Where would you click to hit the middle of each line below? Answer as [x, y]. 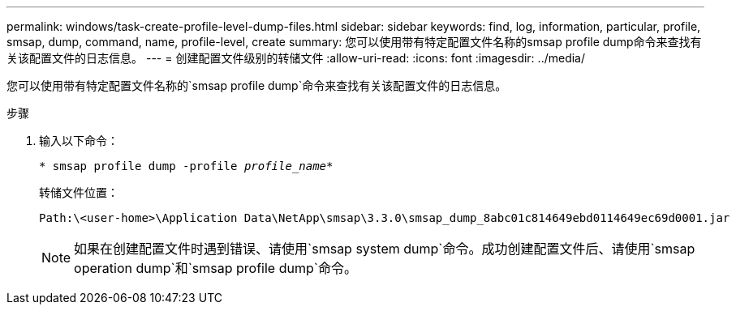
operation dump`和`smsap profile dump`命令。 [215, 268]
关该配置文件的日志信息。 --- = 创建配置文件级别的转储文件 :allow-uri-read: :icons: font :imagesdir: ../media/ [296, 58]
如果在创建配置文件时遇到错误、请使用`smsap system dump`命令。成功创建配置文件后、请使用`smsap [385, 249]
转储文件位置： [79, 192]
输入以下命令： [79, 141]
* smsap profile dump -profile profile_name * [186, 166]
